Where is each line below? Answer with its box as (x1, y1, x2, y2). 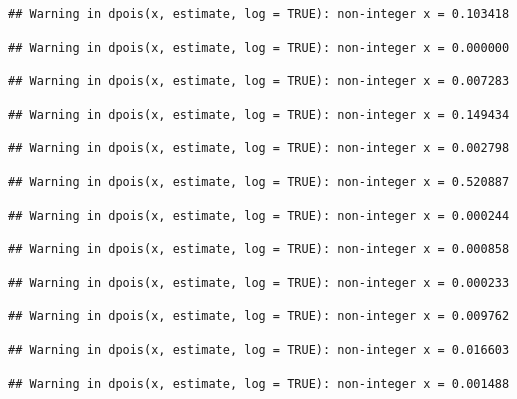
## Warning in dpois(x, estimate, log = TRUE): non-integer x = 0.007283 (8, 74, 510, 89)
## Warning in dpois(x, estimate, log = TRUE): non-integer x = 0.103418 (8, 7, 510, 21)
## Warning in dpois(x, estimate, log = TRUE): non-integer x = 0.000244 (8, 208, 510, 223)
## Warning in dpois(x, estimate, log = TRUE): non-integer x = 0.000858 (8, 242, 510, 257)
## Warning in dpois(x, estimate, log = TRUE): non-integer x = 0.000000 (8, 40, 510, 55)
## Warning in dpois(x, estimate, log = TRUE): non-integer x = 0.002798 (8, 141, 510, 156)
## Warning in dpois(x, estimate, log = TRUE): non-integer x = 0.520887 (8, 174, 510, 189)
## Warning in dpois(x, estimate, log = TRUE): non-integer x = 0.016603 (8, 342, 510, 357)
